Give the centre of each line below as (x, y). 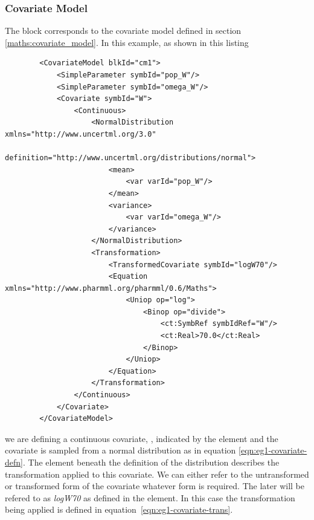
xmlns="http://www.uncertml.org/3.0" (81, 134)
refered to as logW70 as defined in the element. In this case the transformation (150, 497)
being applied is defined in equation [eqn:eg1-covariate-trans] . (119, 509)
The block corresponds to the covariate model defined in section (123, 31)
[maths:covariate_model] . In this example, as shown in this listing (127, 42)
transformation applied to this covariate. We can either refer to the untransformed (157, 474)
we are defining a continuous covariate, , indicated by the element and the (142, 438)
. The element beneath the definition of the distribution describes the (151, 462)
